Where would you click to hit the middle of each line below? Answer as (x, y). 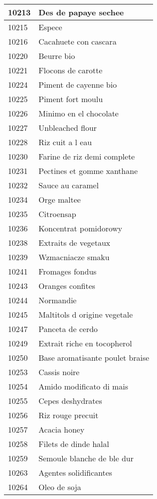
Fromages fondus (68, 271)
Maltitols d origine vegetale (86, 314)
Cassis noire (59, 372)
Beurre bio (57, 56)
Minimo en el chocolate (79, 113)
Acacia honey (61, 429)
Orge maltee (60, 199)
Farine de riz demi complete (87, 156)
